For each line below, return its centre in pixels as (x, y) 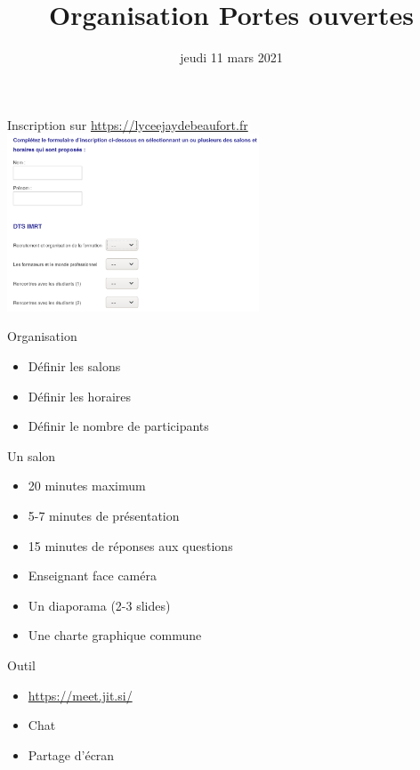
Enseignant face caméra (92, 575)
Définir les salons (74, 366)
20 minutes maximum (87, 486)
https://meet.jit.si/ (80, 695)
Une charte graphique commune (115, 635)
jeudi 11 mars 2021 (231, 57)
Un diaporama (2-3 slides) (99, 605)
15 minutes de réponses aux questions (130, 545)
